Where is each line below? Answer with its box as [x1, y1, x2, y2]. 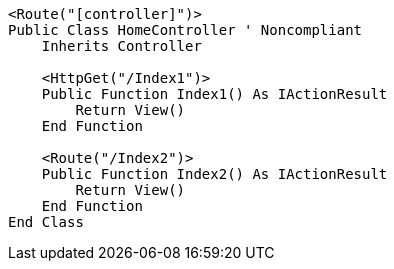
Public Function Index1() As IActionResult [41, 86, 388, 102]
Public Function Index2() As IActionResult [41, 166, 388, 182]
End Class [8, 214, 84, 230]
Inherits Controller [41, 38, 202, 54]
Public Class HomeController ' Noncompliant [8, 22, 363, 38]
